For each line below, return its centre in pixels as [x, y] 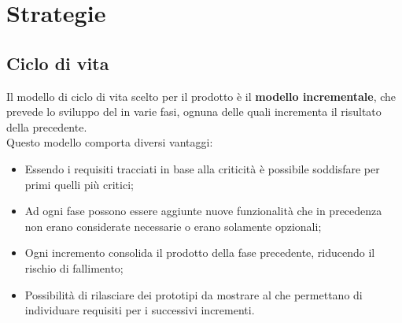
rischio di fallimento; [74, 267]
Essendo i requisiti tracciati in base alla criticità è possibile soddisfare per [202, 168]
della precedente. [47, 126]
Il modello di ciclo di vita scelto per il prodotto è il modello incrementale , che [201, 96]
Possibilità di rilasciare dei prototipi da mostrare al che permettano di [194, 294]
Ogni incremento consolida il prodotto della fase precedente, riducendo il [200, 252]
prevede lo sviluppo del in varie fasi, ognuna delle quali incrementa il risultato [194, 111]
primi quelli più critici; [79, 184]
